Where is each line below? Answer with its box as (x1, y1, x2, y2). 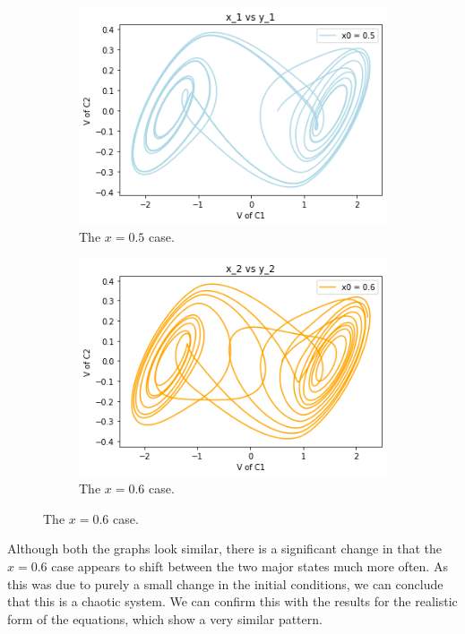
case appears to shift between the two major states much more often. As (51, 557, 448, 575)
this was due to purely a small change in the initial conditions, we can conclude (7, 574, 443, 593)
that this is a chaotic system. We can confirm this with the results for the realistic (7, 592, 458, 611)
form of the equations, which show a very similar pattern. (7, 609, 323, 628)
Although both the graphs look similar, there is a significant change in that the (7, 539, 443, 558)
